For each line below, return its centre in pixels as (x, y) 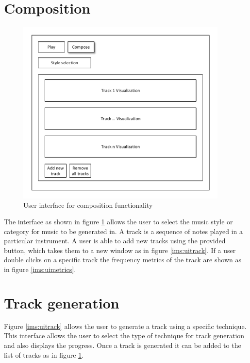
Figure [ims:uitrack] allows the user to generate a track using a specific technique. (125, 326)
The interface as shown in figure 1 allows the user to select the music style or (118, 222)
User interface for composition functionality (88, 205)
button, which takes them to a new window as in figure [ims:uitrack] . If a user (120, 250)
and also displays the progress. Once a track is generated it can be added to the (123, 345)
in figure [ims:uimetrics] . (40, 269)
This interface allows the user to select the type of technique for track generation (124, 336)
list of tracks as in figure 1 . (44, 354)
